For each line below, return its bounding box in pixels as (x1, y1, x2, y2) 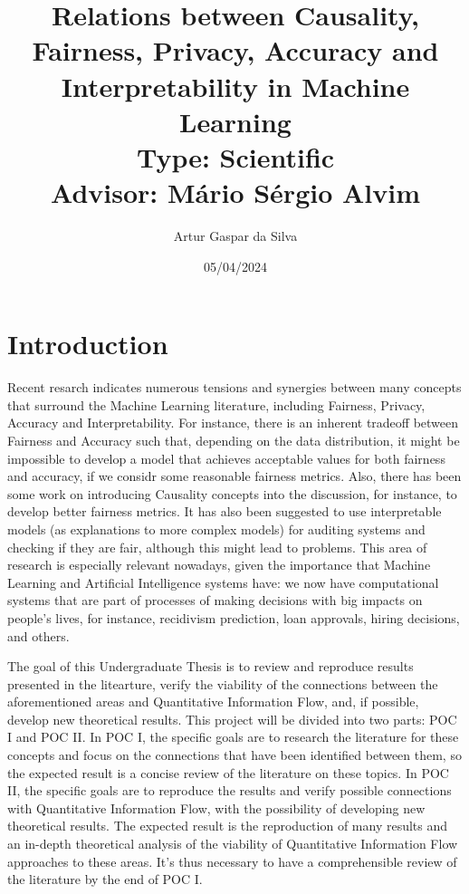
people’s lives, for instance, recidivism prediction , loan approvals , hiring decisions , (7, 608, 460, 627)
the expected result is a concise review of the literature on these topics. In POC (7, 763, 449, 782)
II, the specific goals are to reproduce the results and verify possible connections (7, 781, 452, 800)
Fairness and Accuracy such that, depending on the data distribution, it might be (7, 430, 460, 449)
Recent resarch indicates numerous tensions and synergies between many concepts (7, 378, 462, 397)
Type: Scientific (136, 138, 335, 175)
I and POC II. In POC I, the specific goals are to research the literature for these (7, 727, 459, 746)
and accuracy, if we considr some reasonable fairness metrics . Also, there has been (7, 466, 462, 485)
